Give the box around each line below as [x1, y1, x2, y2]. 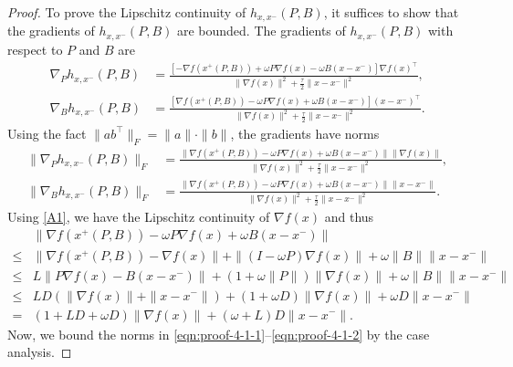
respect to [7, 39, 63, 58]
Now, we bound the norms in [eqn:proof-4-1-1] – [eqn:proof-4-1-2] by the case [7, 324, 430, 343]
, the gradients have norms [230, 123, 380, 142]
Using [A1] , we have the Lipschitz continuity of [7, 206, 270, 225]
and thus [324, 206, 374, 225]
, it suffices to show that [323, 3, 459, 21]
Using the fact [7, 123, 87, 142]
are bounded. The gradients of [176, 21, 346, 40]
